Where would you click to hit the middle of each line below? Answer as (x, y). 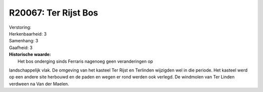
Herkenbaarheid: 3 (28, 34)
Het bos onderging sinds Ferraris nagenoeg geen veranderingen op (85, 61)
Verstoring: (20, 27)
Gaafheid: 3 (21, 47)
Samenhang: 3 (24, 41)
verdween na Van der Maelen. (39, 84)
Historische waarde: (30, 55)
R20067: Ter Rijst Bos (54, 13)
